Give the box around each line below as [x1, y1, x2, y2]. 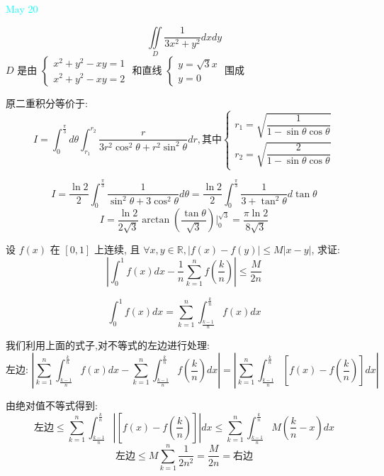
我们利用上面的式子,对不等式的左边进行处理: [6, 338, 210, 353]
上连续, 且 [94, 242, 140, 257]
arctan [142, 215, 170, 226]
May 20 [6, 1, 38, 16]
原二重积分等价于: [6, 95, 88, 110]
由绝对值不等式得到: [6, 398, 98, 413]
